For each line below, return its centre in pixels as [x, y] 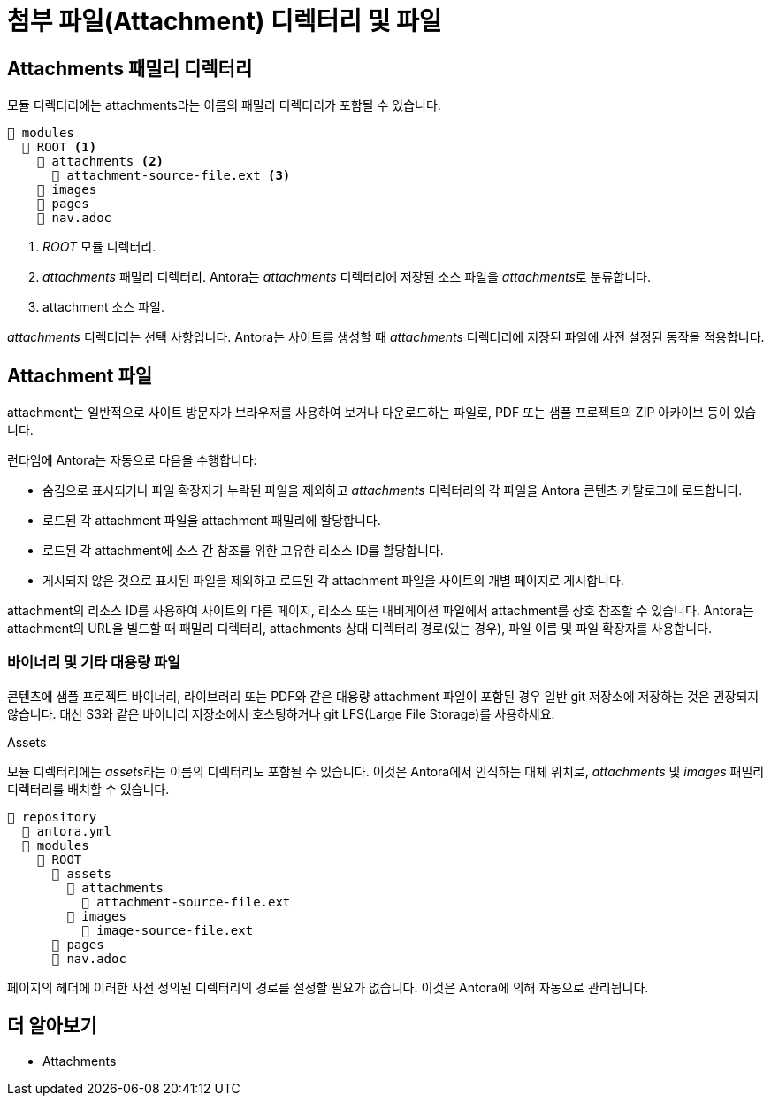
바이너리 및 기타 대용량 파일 [94, 663]
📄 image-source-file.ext [168, 930]
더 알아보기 [52, 1026]
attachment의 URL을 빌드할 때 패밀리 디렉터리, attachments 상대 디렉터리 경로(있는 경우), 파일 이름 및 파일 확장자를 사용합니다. [359, 629]
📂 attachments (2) [100, 162]
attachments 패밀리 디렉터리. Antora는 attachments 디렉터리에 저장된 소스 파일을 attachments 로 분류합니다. [347, 277]
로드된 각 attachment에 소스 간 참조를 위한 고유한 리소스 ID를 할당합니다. [243, 551]
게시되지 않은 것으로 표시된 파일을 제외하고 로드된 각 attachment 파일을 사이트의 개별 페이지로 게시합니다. [333, 581]
